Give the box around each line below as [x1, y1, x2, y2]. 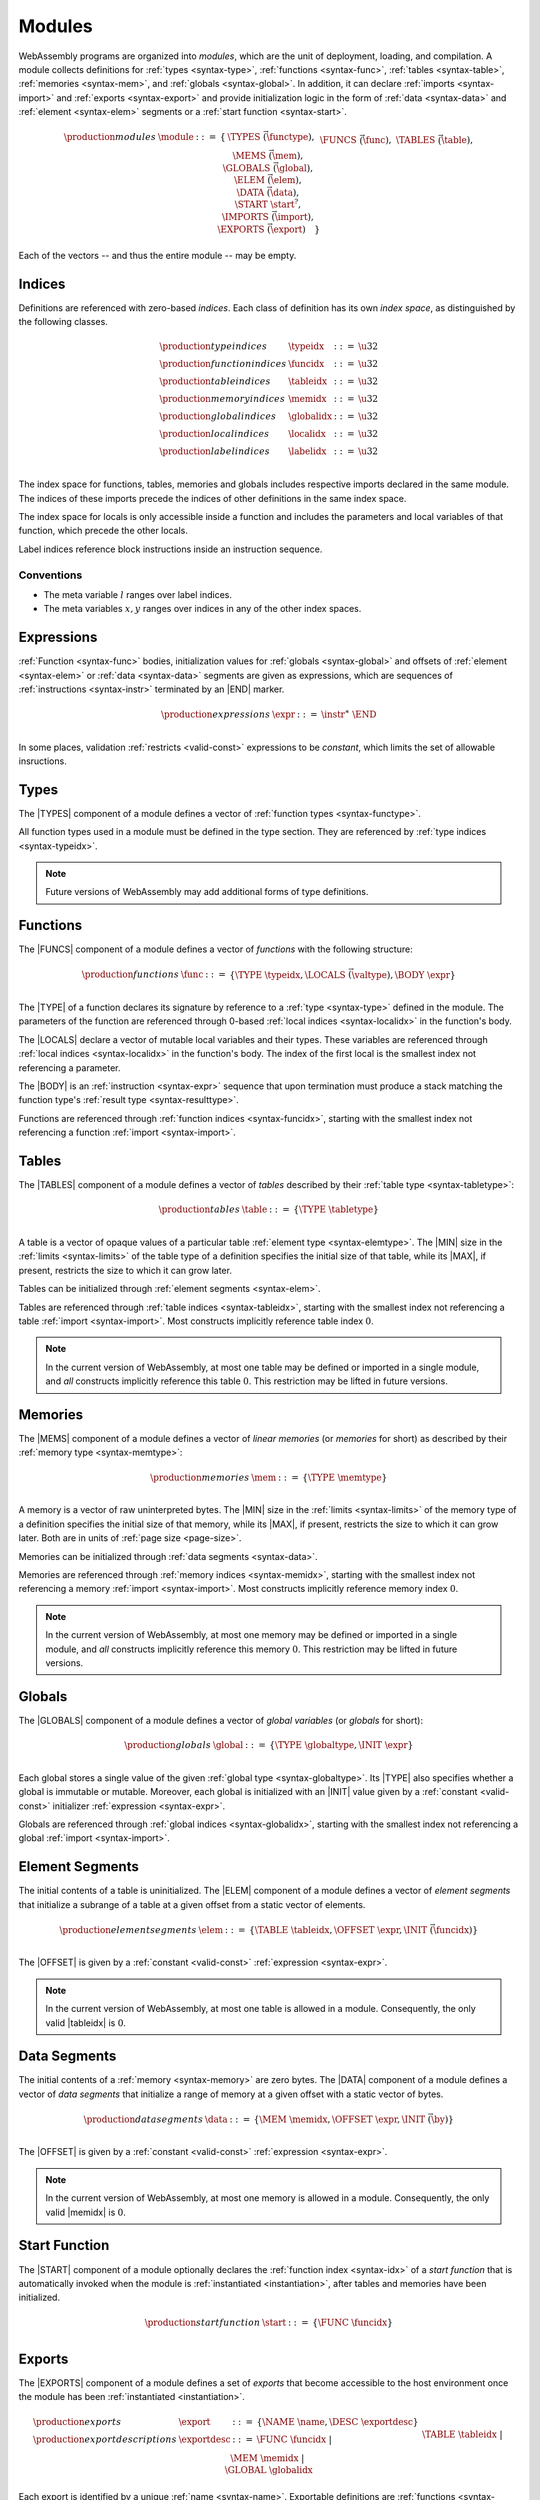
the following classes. [18, 316, 109, 328]
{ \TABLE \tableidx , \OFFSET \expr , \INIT [248, 1924, 428, 1935]
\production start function [144, 2316, 261, 2328]
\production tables [158, 1204, 240, 1215]
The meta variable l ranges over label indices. [43, 588, 232, 600]
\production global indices [159, 411, 277, 422]
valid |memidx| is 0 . [45, 2206, 127, 2218]
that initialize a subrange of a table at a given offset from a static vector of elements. [18, 1898, 366, 1910]
